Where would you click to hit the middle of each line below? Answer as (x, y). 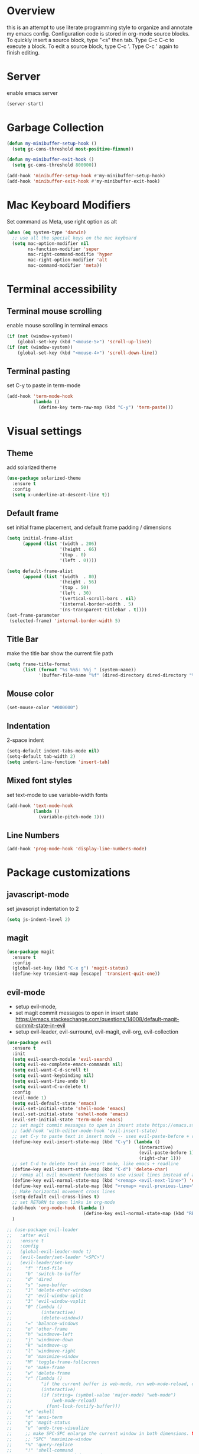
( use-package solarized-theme (44, 478)
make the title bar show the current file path (60, 653)
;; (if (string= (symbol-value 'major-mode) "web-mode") (92, 1395)
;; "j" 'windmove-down (40, 1340)
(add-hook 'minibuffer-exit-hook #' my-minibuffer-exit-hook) (84, 181)
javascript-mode (38, 895)
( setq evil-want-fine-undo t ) (49, 1081)
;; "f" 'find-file (35, 1268)
